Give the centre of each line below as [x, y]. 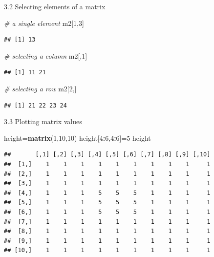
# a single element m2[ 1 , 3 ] [44, 23]
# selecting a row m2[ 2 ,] [40, 88]
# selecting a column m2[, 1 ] [46, 55]
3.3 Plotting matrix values [43, 121]
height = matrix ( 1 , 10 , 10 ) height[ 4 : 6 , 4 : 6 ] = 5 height [77, 138]
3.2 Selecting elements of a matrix [55, 6]
